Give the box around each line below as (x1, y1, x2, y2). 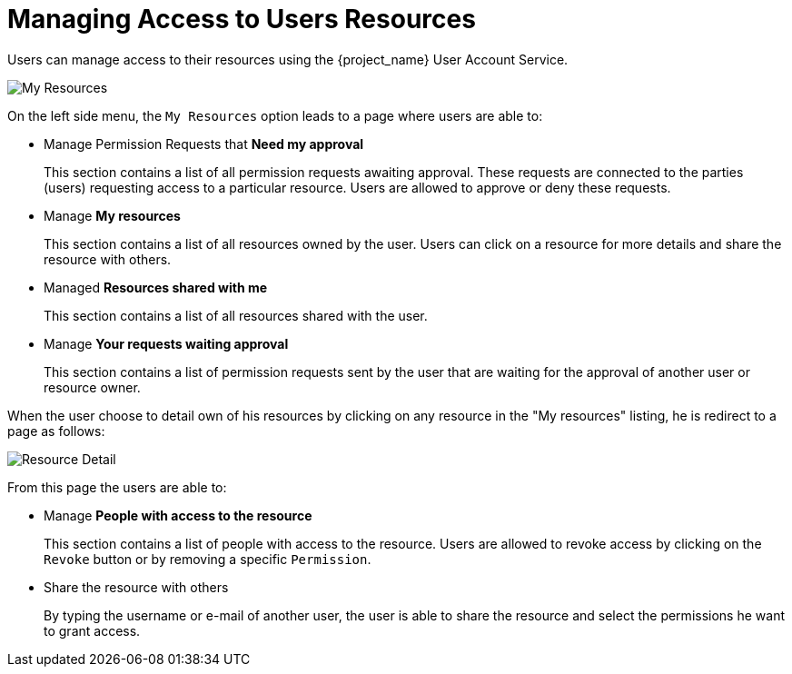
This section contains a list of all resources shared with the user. (44, 307, 428, 323)
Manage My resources (44, 207, 181, 223)
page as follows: (7, 422, 105, 439)
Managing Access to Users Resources (7, 4, 476, 35)
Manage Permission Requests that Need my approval (44, 135, 364, 152)
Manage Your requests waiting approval (44, 335, 289, 352)
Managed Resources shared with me (44, 279, 268, 295)
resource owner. (44, 379, 141, 395)
